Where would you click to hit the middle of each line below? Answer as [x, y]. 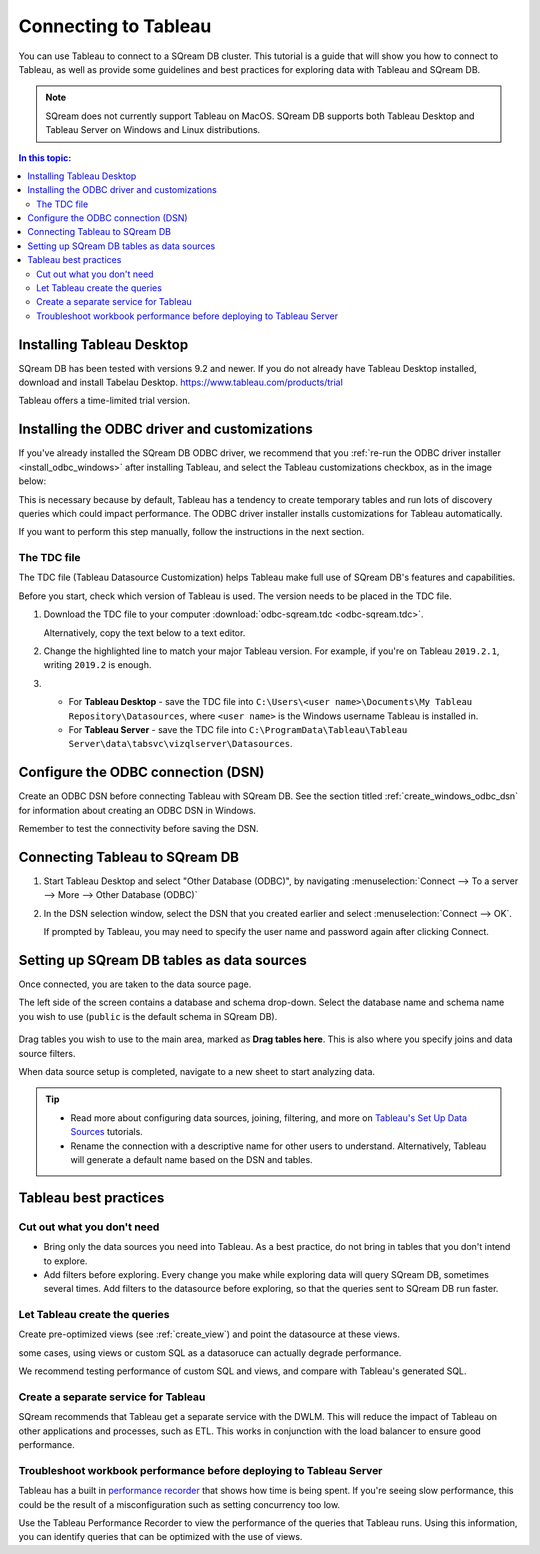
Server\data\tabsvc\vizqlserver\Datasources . [181, 744]
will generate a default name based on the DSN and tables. [192, 1159]
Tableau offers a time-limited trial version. [104, 401]
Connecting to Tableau [115, 26]
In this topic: [45, 157]
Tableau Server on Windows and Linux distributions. [153, 130]
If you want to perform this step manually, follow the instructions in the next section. [191, 532]
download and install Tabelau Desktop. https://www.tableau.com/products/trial [181, 382]
